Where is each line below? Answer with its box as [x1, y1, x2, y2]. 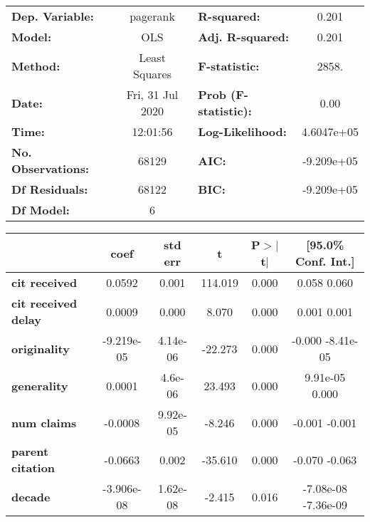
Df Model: [11, 202, 70, 218]
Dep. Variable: [11, 8, 94, 24]
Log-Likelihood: [198, 123, 287, 140]
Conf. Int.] [295, 253, 355, 269]
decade [11, 488, 51, 505]
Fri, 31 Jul [126, 86, 179, 103]
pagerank [129, 8, 175, 24]
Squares [133, 66, 171, 82]
